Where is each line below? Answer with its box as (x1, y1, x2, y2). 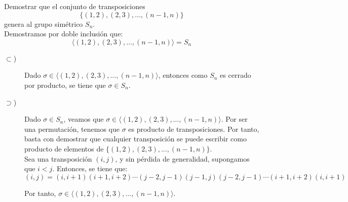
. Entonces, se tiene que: (52, 163, 128, 174)
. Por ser (221, 114, 248, 124)
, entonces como (158, 70, 208, 80)
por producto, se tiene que (24, 79, 106, 90)
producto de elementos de (24, 143, 104, 154)
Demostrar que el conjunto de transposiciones (4, 1, 145, 11)
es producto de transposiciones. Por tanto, (128, 123, 259, 134)
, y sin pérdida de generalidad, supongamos (115, 153, 250, 164)
